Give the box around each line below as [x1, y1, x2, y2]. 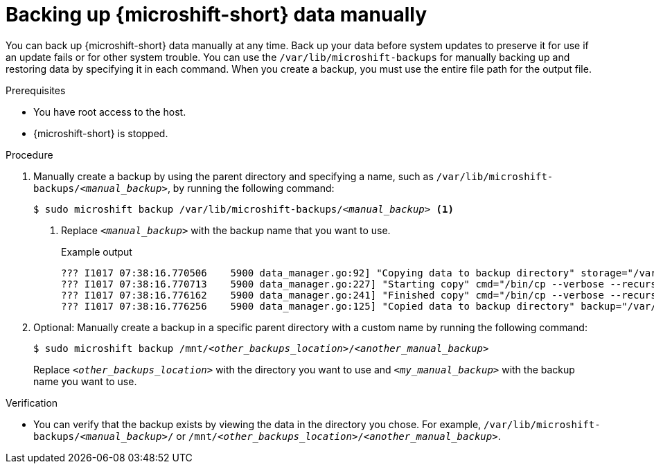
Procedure [6, 148, 53, 161]
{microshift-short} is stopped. [33, 127, 168, 139]
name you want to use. [33, 375, 137, 387]
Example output [61, 245, 132, 258]
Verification [6, 396, 58, 409]
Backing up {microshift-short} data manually [6, 3, 427, 26]
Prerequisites [6, 84, 66, 96]
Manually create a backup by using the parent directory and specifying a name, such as [33, 170, 434, 182]
